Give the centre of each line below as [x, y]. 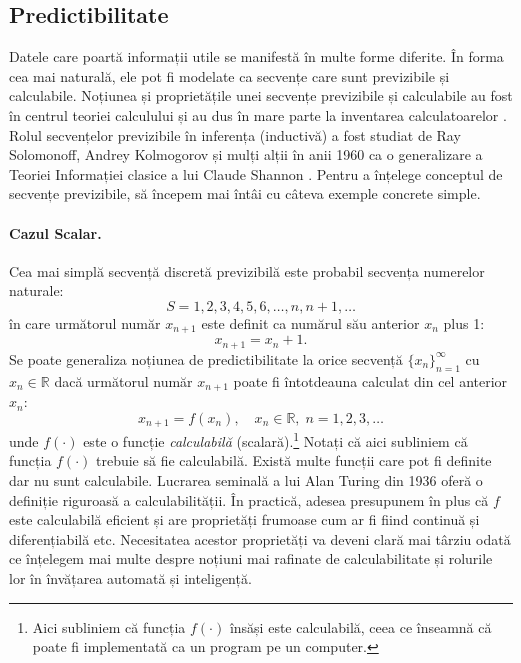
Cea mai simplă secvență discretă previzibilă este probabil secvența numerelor [247, 270]
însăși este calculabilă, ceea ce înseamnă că [360, 626]
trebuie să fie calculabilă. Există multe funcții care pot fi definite [293, 460]
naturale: [36, 290]
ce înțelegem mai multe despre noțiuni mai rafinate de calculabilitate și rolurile [251, 558]
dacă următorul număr [123, 380]
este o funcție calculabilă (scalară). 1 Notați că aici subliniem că [275, 439]
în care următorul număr [85, 322]
